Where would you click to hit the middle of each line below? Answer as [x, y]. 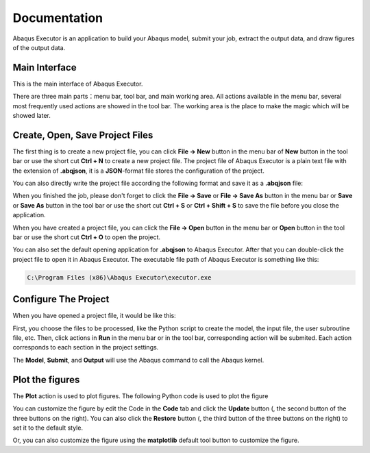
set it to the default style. [48, 428]
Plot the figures [46, 379]
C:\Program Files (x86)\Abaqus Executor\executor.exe [119, 277]
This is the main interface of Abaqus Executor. [78, 84]
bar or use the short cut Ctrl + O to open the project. [87, 237]
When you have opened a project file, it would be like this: [94, 316]
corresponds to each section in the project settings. [86, 347]
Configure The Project [61, 299]
